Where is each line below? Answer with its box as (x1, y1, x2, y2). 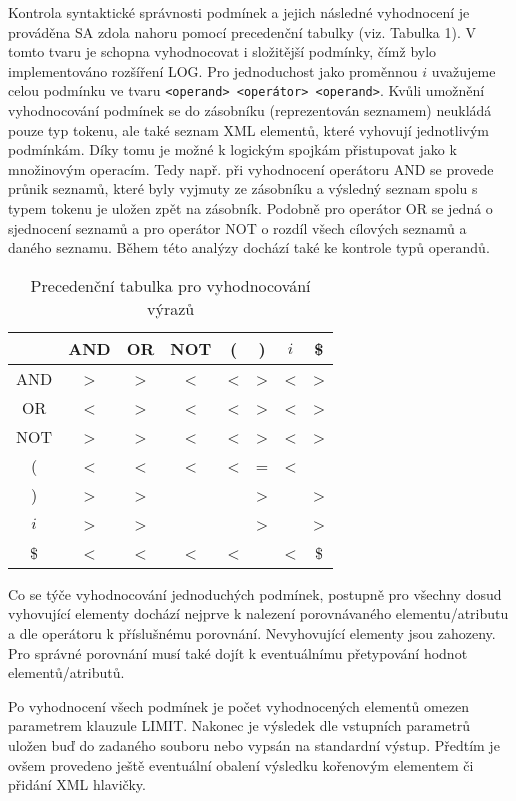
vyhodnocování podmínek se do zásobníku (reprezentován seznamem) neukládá (8, 100, 492, 121)
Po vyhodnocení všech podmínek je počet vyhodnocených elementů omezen (8, 695, 470, 716)
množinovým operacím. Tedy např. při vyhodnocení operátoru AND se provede (8, 158, 494, 179)
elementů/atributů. (8, 662, 125, 683)
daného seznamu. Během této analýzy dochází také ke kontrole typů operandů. (8, 237, 490, 258)
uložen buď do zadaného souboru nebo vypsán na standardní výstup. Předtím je (8, 734, 500, 755)
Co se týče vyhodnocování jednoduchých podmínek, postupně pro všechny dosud (8, 583, 502, 604)
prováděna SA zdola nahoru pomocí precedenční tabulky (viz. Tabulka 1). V (8, 21, 477, 42)
